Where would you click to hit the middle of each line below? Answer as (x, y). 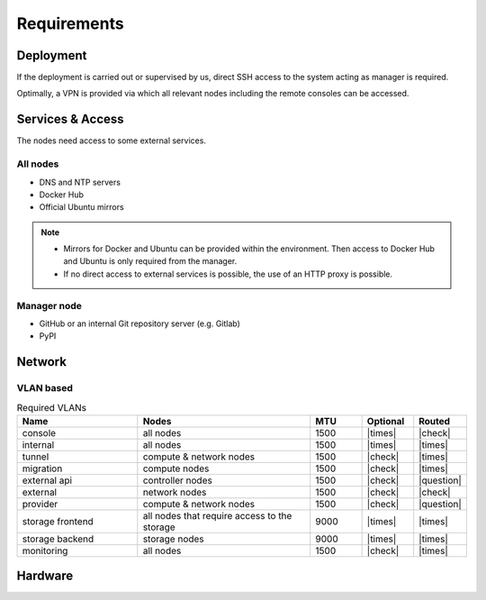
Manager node (49, 305)
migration (42, 468)
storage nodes (173, 539)
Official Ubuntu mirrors (82, 207)
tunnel (36, 457)
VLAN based (45, 388)
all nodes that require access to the (217, 515)
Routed (434, 421)
